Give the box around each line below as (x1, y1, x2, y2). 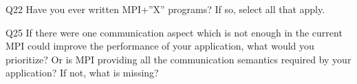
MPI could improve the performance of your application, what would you (6, 39, 314, 53)
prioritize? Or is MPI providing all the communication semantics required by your (6, 52, 351, 66)
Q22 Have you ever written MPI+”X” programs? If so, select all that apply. (6, 2, 325, 16)
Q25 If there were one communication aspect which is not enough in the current (6, 25, 343, 39)
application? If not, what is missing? (6, 65, 159, 80)
